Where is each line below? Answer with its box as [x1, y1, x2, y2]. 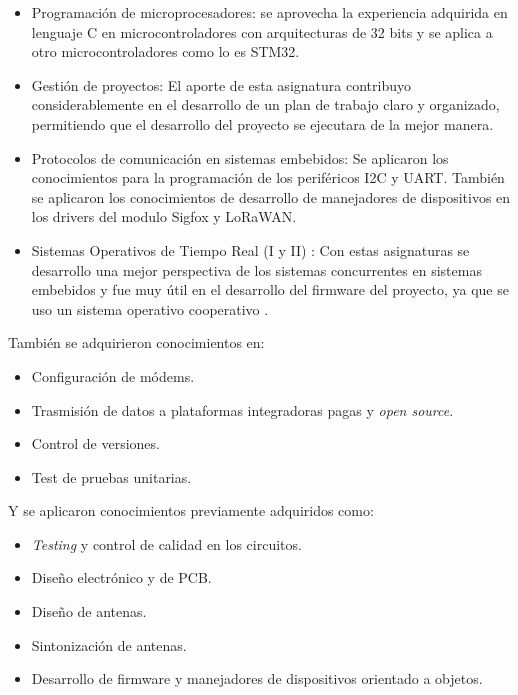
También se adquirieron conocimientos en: [8, 332, 265, 353]
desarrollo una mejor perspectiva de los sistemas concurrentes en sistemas [31, 259, 482, 280]
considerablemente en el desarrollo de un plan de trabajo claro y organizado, [31, 94, 500, 115]
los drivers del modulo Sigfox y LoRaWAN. [31, 206, 297, 227]
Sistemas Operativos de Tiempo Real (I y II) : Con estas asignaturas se [31, 239, 470, 260]
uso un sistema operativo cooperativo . [31, 298, 269, 319]
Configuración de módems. [31, 365, 195, 386]
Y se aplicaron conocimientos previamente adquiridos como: [8, 500, 374, 521]
